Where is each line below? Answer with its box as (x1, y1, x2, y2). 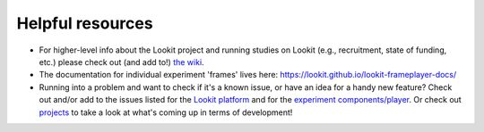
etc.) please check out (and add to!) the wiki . (39, 56, 205, 67)
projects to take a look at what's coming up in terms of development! (39, 107, 293, 118)
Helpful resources (16, 13, 153, 33)
